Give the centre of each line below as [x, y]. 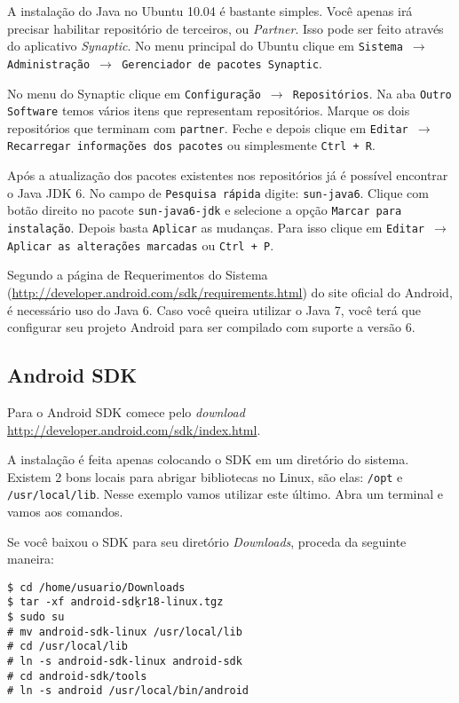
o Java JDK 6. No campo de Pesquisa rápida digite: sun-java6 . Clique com [218, 192]
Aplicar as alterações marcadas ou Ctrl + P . [141, 245]
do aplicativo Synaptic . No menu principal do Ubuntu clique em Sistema [205, 46]
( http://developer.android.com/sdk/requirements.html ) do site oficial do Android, [230, 292]
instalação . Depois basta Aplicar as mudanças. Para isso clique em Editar [216, 228]
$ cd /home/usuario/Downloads [96, 587]
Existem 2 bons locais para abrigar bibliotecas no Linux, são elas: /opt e [205, 476]
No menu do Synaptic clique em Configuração [134, 93]
